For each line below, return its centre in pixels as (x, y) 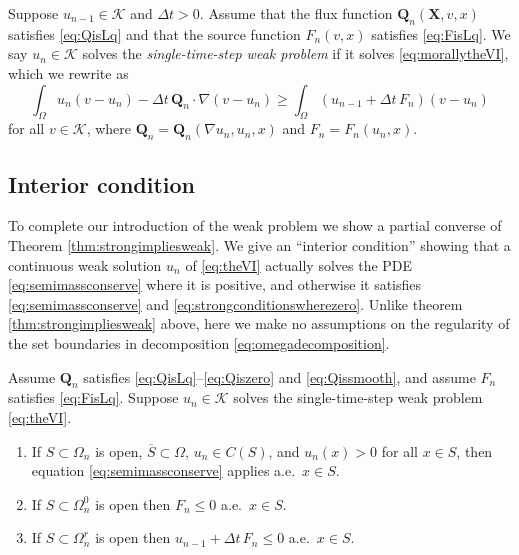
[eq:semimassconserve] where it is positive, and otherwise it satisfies (215, 284)
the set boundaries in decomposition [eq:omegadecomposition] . (199, 342)
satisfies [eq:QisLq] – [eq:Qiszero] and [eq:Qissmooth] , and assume (279, 376)
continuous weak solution (85, 264)
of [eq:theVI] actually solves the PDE (299, 264)
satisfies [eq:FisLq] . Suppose (93, 397)
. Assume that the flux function (296, 13)
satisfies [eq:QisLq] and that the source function (154, 33)
